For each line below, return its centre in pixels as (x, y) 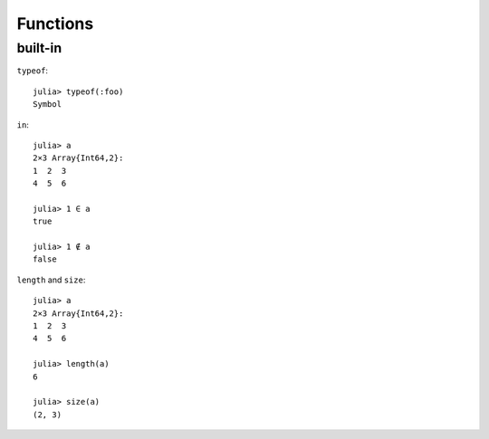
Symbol (48, 105)
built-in (39, 48)
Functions (55, 24)
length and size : (51, 280)
